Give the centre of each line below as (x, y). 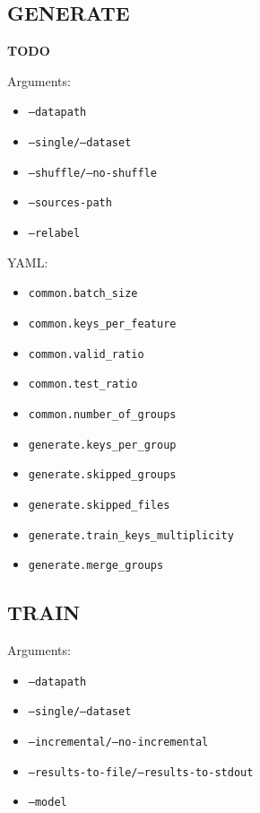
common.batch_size (83, 294)
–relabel (54, 234)
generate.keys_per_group (102, 445)
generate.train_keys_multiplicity (131, 535)
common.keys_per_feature (102, 323)
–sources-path (70, 203)
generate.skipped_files (99, 505)
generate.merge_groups (96, 566)
